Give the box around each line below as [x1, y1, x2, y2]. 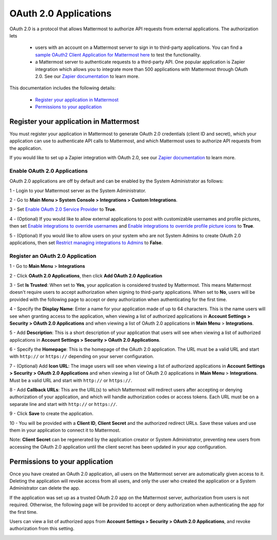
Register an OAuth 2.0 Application [9, 252, 97, 259]
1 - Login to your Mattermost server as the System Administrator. [9, 188, 146, 194]
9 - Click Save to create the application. [9, 411, 94, 417]
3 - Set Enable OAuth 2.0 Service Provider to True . [9, 206, 116, 213]
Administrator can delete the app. [9, 485, 81, 491]
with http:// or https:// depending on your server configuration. [9, 353, 154, 360]
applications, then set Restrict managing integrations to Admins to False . [9, 239, 163, 246]
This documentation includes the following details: [9, 85, 116, 91]
